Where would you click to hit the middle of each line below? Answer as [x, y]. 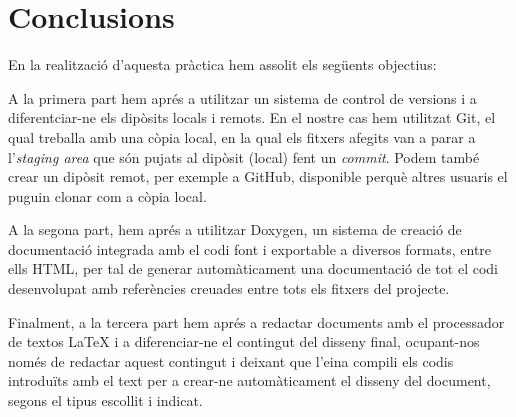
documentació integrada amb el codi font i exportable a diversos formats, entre [250, 248]
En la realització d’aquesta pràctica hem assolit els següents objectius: [222, 64]
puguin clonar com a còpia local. [107, 195]
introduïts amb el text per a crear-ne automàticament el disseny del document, [249, 380]
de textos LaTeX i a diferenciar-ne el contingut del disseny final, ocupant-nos [244, 341]
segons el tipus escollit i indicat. [105, 400]
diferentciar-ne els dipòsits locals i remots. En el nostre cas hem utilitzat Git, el [252, 117]
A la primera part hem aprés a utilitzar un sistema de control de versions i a [242, 97]
